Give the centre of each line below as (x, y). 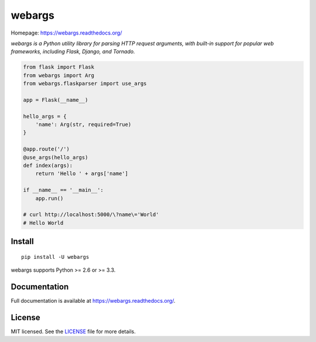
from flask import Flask (59, 67)
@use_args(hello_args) (56, 157)
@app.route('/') (47, 149)
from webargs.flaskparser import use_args (85, 84)
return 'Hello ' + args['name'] (82, 174)
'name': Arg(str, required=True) (83, 125)
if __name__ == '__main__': (63, 190)
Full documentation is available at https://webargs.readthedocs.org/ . (93, 301)
